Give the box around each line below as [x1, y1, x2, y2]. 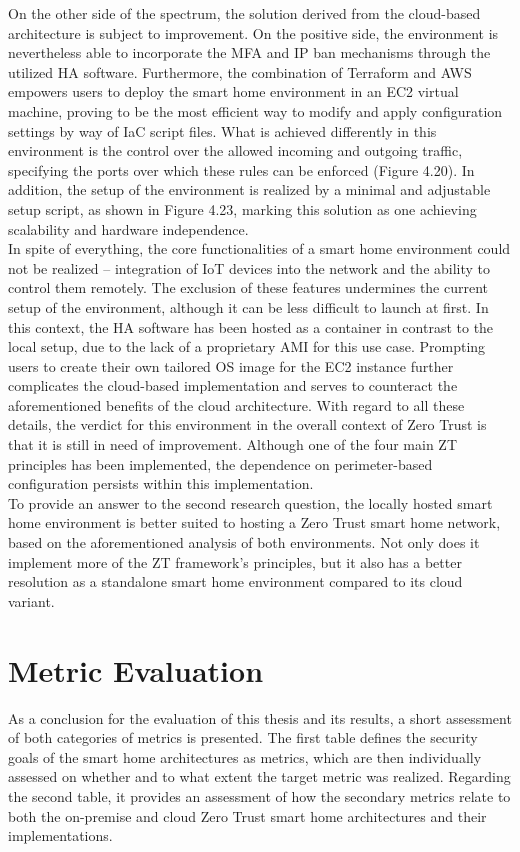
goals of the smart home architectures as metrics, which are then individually [8, 746, 482, 767]
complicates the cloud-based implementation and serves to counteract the [8, 375, 458, 396]
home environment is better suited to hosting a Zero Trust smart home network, [8, 512, 501, 533]
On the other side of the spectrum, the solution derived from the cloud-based [8, 3, 481, 23]
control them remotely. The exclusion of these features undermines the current [8, 277, 489, 298]
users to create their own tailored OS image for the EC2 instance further [8, 355, 454, 376]
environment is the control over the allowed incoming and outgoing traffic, [8, 140, 463, 161]
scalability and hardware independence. [8, 218, 249, 239]
